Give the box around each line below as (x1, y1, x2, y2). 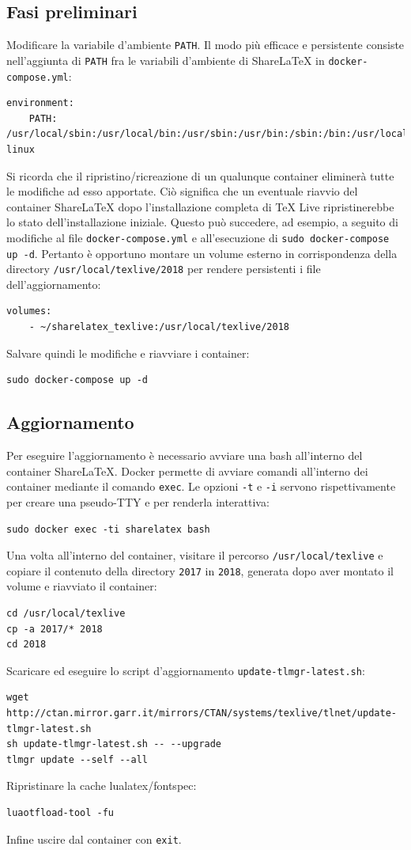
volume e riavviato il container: (6, 578, 157, 594)
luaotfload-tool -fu (6, 807, 115, 818)
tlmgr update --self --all (6, 753, 148, 765)
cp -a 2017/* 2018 (6, 623, 103, 635)
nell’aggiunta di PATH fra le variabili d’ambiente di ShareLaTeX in (6, 51, 325, 68)
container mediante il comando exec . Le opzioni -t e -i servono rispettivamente (6, 478, 396, 495)
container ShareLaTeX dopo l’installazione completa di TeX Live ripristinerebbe (6, 198, 394, 214)
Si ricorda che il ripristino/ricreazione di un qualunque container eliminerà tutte (6, 167, 394, 184)
